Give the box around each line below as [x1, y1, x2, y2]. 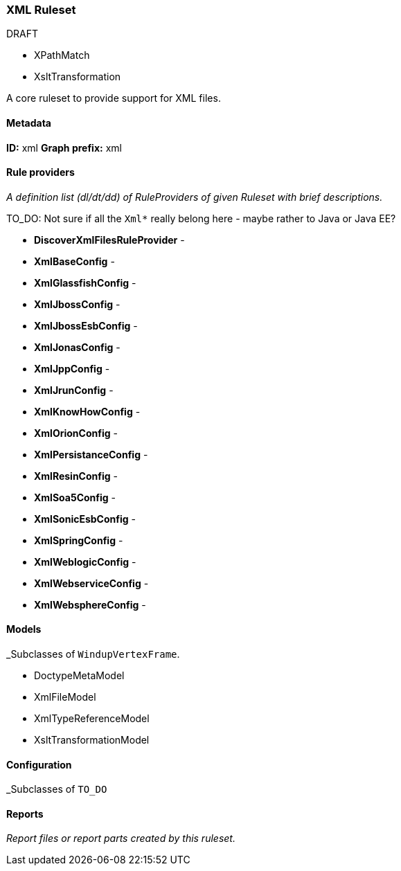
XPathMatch [34, 49, 90, 62]
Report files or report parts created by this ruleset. [6, 832, 235, 845]
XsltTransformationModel [34, 734, 150, 746]
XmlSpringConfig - [34, 534, 123, 546]
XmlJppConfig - [34, 362, 110, 375]
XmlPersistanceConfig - [34, 448, 148, 460]
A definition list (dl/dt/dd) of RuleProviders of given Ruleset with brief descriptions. [6, 190, 383, 203]
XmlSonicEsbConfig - [34, 512, 136, 525]
